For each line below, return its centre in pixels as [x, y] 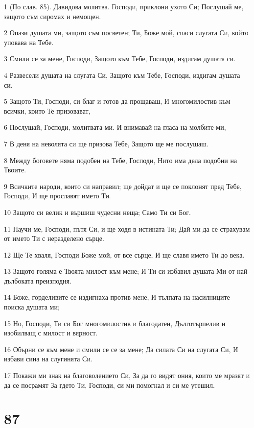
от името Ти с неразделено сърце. [54, 238]
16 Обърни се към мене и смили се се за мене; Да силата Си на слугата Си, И [121, 349]
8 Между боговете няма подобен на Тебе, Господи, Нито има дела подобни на [121, 160]
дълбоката [19, 280]
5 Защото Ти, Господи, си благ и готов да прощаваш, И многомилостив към [117, 101]
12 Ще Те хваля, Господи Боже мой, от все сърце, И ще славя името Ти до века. [124, 254]
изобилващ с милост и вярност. [51, 333]
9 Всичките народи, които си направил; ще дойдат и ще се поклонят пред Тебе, [123, 186]
